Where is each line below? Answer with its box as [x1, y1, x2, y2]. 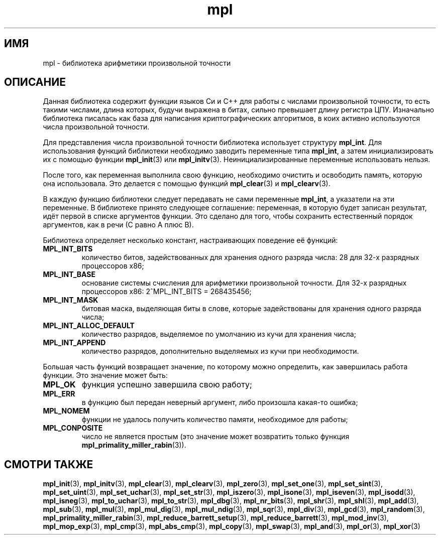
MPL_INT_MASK [43, 296, 98, 305]
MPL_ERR [43, 389, 75, 398]
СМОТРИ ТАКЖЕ [4, 458, 93, 471]
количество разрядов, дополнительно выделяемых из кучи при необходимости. [81, 347, 359, 356]
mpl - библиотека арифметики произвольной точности [43, 58, 231, 67]
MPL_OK [43, 379, 76, 390]
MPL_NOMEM [43, 407, 90, 416]
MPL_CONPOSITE [43, 424, 103, 433]
